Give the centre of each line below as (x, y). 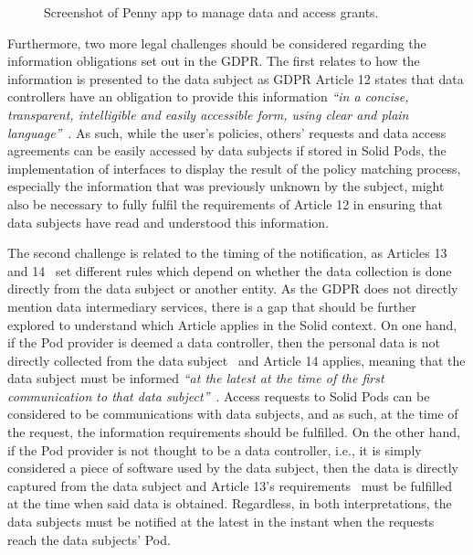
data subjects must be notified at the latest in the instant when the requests (221, 522)
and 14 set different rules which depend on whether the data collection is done (230, 270)
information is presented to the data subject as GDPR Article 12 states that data (236, 78)
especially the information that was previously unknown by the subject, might (226, 186)
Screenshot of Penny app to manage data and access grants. (211, 12)
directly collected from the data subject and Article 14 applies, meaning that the (236, 360)
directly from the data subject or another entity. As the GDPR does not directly (233, 288)
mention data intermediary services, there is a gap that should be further (212, 306)
